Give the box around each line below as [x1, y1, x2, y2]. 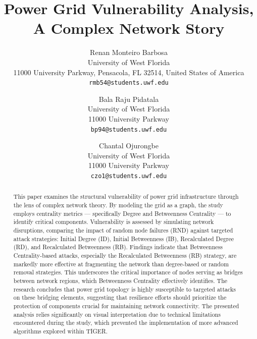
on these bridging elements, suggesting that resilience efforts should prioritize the [13, 293, 227, 302]
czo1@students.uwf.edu [90, 172, 167, 180]
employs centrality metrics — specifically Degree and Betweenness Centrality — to [13, 209, 231, 217]
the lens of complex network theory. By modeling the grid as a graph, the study [13, 201, 223, 209]
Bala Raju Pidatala [98, 93, 159, 104]
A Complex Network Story [33, 18, 225, 38]
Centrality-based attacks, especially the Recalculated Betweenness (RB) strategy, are [13, 251, 237, 260]
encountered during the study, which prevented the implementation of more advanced [13, 318, 238, 327]
